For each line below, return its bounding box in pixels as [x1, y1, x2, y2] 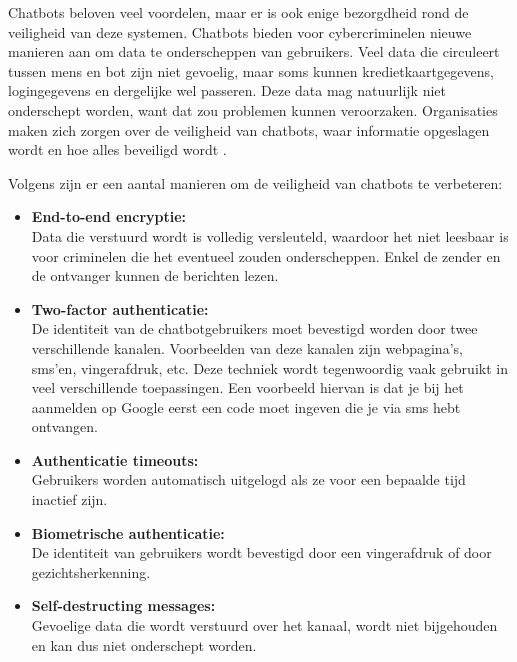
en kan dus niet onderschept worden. [31, 634, 257, 655]
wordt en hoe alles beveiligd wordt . [8, 139, 227, 160]
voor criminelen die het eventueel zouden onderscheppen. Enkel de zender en [31, 245, 501, 266]
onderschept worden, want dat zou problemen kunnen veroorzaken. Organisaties [8, 99, 498, 120]
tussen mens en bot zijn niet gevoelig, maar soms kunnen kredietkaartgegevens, [8, 60, 494, 81]
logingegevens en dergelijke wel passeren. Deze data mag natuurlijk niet [8, 80, 447, 101]
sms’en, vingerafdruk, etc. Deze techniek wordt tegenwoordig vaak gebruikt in [31, 357, 508, 378]
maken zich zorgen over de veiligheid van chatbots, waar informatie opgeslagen [8, 119, 490, 140]
